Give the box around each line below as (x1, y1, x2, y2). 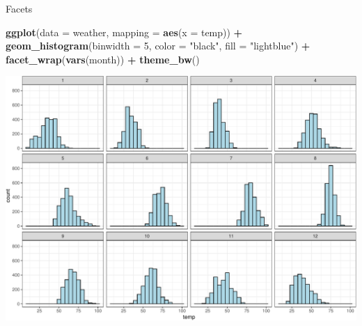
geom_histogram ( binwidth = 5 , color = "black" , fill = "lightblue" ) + (6, 38, 310, 53)
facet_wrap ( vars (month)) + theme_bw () (6, 52, 200, 66)
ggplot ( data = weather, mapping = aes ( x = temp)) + (6, 24, 243, 39)
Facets (6, 1, 33, 15)
